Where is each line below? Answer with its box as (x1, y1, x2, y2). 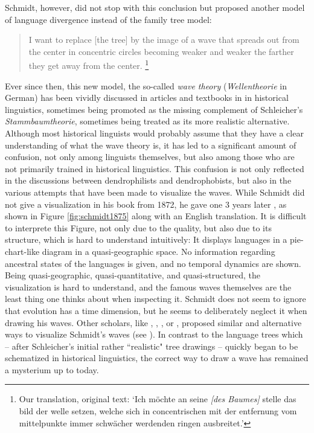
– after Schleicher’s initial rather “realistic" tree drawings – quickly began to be (5, 339, 298, 352)
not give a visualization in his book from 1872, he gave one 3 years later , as (5, 197, 287, 210)
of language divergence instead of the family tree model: (5, 13, 212, 25)
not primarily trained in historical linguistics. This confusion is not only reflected (5, 162, 304, 175)
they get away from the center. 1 (28, 57, 149, 72)
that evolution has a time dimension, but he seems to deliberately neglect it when (5, 304, 307, 316)
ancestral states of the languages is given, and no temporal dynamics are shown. (5, 257, 301, 269)
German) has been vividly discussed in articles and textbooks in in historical (5, 91, 289, 104)
